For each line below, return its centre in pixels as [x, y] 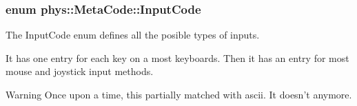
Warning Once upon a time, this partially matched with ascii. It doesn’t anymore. [179, 94]
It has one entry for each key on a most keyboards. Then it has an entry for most [177, 57]
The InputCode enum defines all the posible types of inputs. [133, 35]
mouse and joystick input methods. [80, 71]
